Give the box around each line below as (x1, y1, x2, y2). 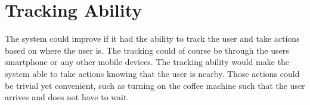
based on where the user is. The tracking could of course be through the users (5, 44, 289, 56)
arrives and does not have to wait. (5, 91, 129, 103)
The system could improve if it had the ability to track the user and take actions (5, 32, 300, 45)
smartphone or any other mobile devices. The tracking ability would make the (5, 55, 290, 68)
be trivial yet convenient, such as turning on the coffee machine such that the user (5, 79, 305, 91)
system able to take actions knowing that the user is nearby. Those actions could (5, 67, 300, 79)
